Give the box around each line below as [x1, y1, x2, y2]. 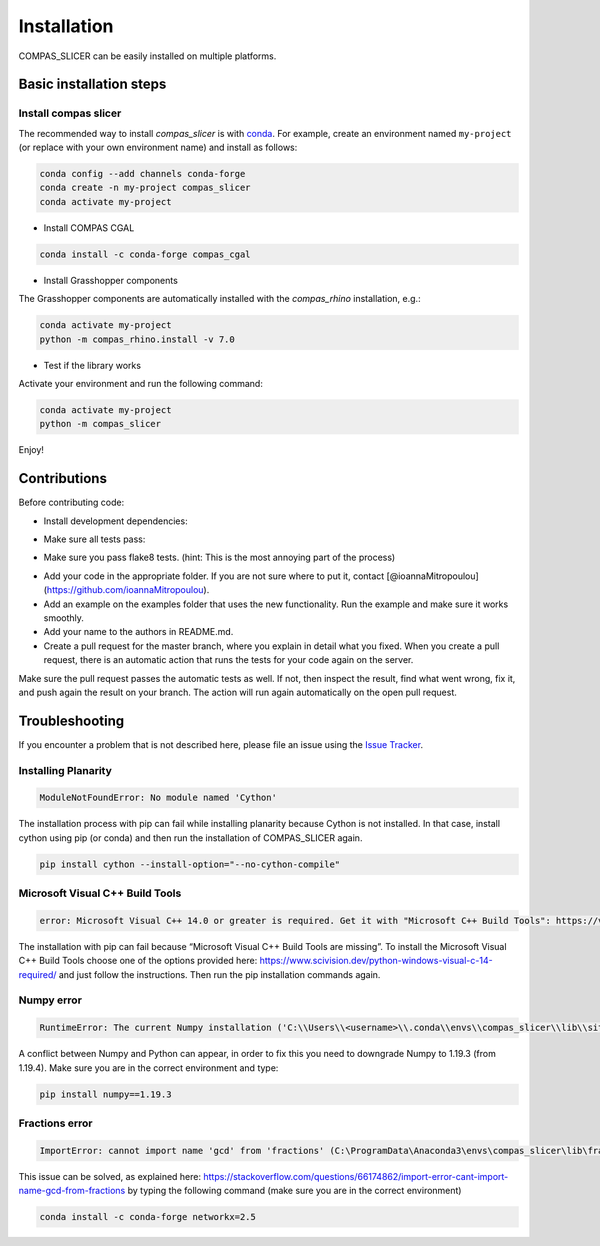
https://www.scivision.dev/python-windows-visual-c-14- [259, 955, 494, 967]
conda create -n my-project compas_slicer [39, 182, 251, 194]
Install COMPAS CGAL [43, 221, 135, 234]
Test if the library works [43, 359, 142, 371]
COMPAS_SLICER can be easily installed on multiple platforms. [18, 50, 277, 62]
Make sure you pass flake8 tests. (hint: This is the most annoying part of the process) [43, 551, 396, 564]
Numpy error [18, 993, 82, 1007]
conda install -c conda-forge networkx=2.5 [39, 1211, 257, 1223]
